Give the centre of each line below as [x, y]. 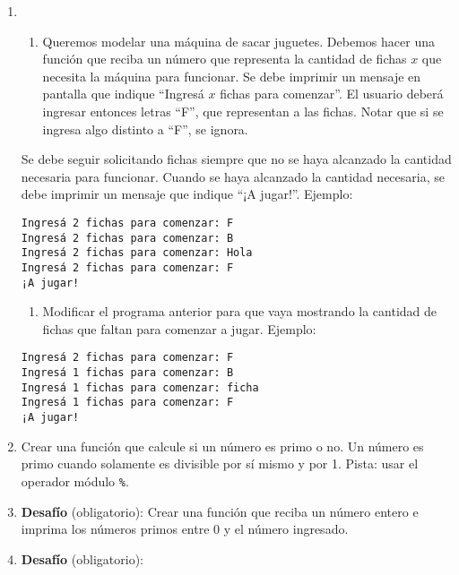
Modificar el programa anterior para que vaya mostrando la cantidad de [240, 311]
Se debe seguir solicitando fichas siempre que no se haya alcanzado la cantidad [236, 159]
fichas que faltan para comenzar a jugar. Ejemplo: [179, 328]
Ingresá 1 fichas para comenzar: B [127, 373]
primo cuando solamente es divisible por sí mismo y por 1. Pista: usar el [220, 463]
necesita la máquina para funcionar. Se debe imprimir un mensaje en [232, 76]
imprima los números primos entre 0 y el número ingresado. [185, 529]
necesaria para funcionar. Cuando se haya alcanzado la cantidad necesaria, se [233, 176]
